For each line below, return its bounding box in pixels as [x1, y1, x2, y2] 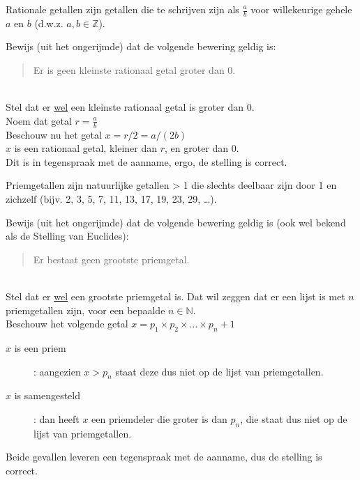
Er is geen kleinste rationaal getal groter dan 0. [33, 63, 236, 77]
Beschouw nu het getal [6, 127, 102, 141]
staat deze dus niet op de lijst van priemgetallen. [115, 364, 324, 378]
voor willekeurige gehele [250, 2, 352, 16]
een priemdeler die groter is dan [91, 411, 227, 426]
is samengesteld [14, 388, 80, 403]
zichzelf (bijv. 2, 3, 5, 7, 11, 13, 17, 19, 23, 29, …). [6, 192, 217, 206]
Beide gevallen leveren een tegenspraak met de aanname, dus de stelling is [6, 449, 322, 464]
